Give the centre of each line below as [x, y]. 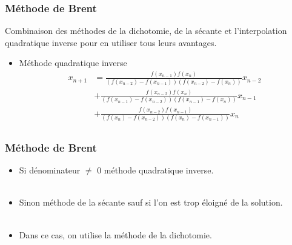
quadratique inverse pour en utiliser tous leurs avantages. [111, 42]
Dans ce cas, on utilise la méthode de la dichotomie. [115, 234]
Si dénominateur [50, 170]
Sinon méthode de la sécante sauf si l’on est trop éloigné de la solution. [151, 202]
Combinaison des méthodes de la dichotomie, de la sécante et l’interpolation [146, 31]
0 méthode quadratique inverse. [155, 170]
